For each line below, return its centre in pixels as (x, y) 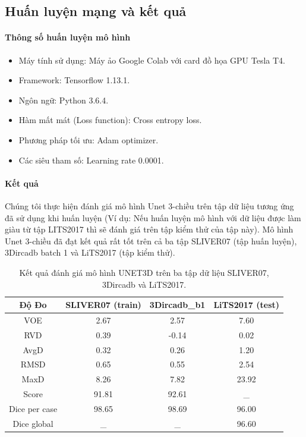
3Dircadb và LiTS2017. (144, 284)
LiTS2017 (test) (247, 305)
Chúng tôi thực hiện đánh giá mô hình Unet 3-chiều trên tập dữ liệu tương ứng (149, 205)
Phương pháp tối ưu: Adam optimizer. (89, 139)
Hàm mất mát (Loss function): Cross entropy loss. (110, 120)
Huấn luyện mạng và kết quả (96, 11)
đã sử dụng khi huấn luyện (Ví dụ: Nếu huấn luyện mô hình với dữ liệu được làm (153, 217)
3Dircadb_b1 (177, 305)
